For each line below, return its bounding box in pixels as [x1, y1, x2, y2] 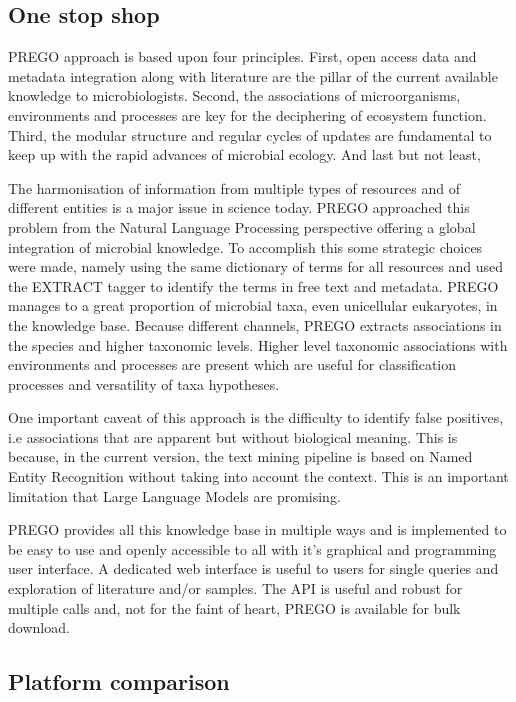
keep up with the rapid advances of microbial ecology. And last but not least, [8, 144, 481, 165]
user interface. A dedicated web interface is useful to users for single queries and [8, 558, 499, 579]
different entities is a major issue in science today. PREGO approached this [8, 197, 470, 218]
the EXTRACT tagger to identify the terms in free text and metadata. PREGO [8, 275, 499, 296]
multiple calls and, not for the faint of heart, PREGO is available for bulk [8, 597, 461, 618]
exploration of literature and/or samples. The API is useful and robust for [8, 578, 463, 599]
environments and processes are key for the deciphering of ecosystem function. [8, 104, 487, 125]
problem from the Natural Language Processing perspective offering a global [8, 216, 476, 237]
